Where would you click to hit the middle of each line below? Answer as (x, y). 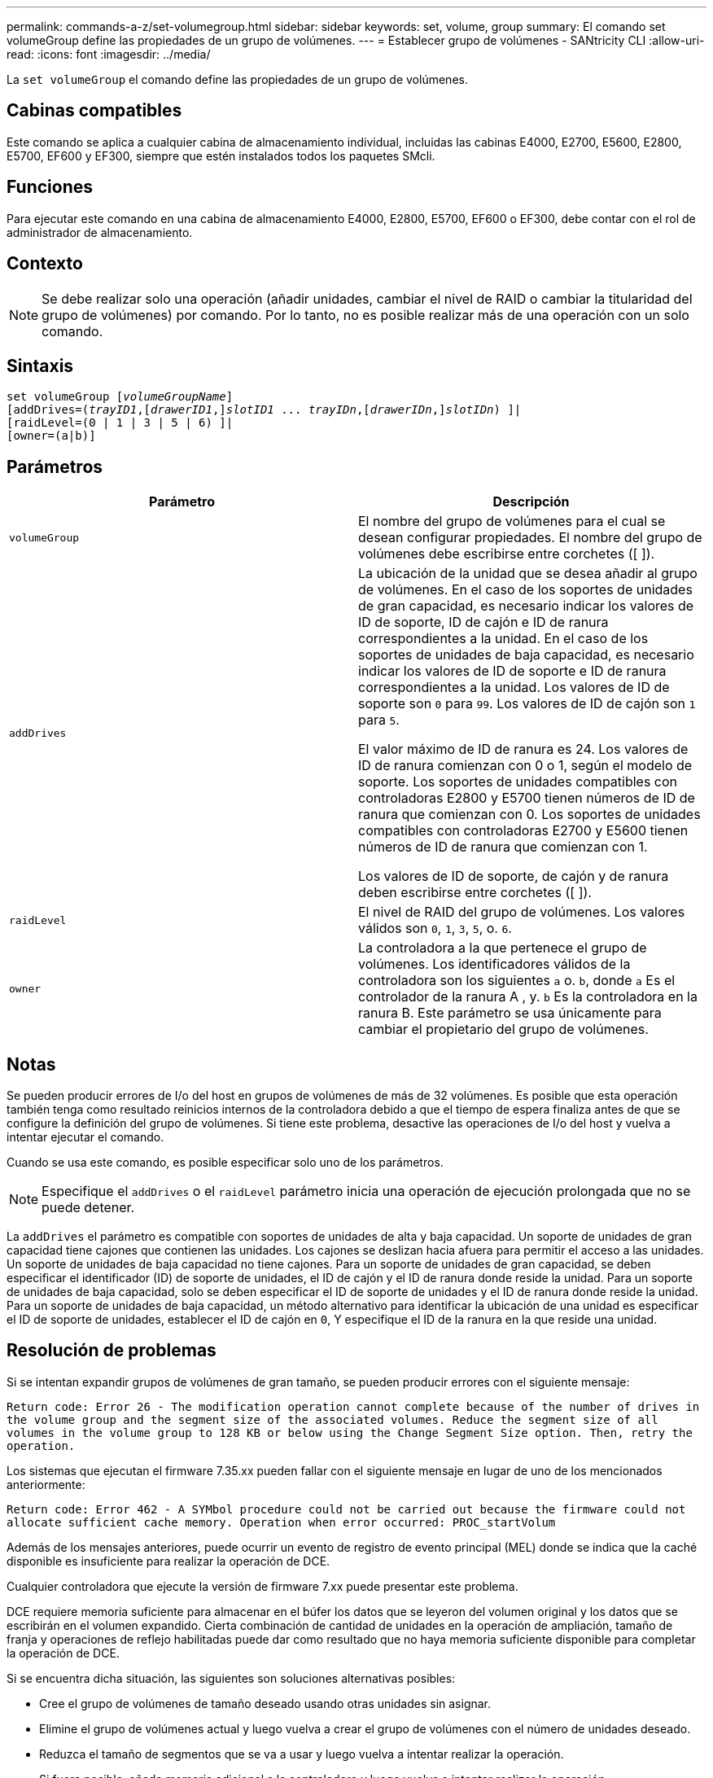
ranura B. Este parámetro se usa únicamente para (510, 1013)
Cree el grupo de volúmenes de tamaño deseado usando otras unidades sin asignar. (265, 1703)
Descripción (531, 502)
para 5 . (379, 720)
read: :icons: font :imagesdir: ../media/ (109, 54)
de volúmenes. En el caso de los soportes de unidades (525, 590)
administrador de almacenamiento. (100, 232)
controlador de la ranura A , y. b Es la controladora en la (528, 997)
